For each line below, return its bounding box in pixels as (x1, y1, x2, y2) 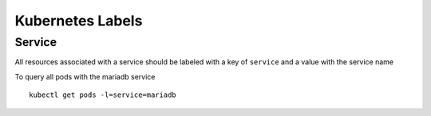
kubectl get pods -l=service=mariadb (29, 91, 177, 99)
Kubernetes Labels (14, 12, 143, 29)
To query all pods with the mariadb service (14, 72, 156, 81)
